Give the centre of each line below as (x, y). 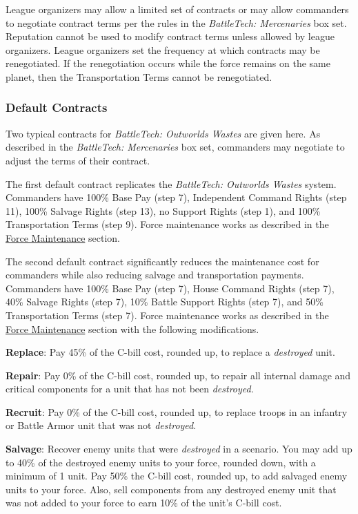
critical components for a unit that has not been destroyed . (130, 389)
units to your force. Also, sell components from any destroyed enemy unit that (171, 489)
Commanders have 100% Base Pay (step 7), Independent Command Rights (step (176, 197)
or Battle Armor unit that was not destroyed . (101, 425)
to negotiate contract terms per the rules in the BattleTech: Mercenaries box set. (176, 22)
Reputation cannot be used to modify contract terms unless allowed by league (170, 36)
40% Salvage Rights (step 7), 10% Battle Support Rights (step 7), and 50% (165, 302)
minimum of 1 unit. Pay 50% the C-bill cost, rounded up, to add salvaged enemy (177, 476)
